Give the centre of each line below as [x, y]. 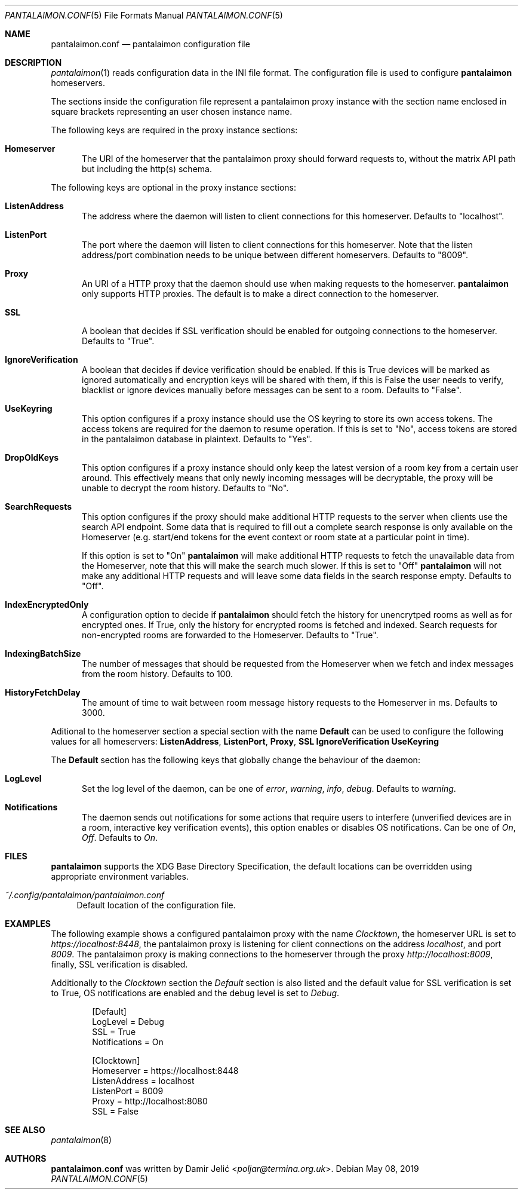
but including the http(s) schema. [147, 169]
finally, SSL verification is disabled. [119, 964]
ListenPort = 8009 [128, 1091]
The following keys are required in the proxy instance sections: [174, 130]
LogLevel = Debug [128, 1022]
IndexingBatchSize [43, 653]
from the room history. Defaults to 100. [157, 674]
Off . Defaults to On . [120, 838]
